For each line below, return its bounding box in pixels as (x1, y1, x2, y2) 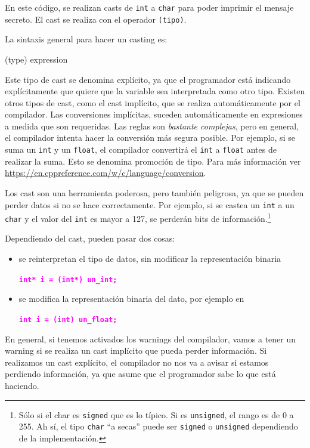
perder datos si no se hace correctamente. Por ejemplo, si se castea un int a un (5, 198, 294, 211)
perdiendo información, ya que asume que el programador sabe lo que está (5, 367, 276, 380)
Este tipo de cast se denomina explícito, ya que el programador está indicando (5, 73, 291, 85)
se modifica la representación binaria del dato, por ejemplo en (18, 292, 244, 305)
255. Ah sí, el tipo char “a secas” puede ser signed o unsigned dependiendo (18, 420, 298, 432)
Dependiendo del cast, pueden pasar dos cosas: (5, 232, 175, 245)
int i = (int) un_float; (18, 315, 117, 324)
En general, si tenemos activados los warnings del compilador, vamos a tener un (5, 332, 296, 345)
